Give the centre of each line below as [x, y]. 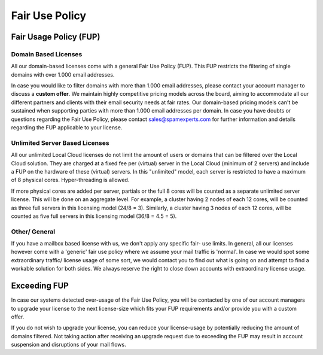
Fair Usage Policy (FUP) [56, 37]
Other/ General [33, 232]
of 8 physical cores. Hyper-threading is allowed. [70, 180]
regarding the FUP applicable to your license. [67, 128]
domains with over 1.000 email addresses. [63, 74]
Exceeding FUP [40, 286]
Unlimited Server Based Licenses [60, 142]
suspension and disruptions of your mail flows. [68, 345]
